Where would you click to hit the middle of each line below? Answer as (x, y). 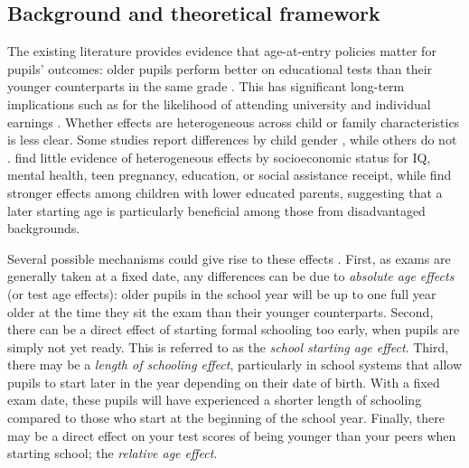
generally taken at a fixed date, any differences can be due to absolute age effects (231, 276)
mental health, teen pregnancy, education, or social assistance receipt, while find (230, 175)
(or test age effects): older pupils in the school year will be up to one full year (222, 293)
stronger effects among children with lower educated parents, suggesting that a (225, 192)
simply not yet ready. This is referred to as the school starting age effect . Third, (228, 346)
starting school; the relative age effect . (113, 453)
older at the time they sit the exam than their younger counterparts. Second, (220, 311)
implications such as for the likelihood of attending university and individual (219, 103)
